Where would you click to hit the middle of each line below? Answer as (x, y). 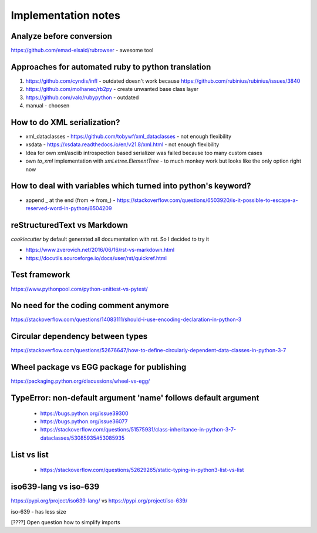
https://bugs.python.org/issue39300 (84, 413)
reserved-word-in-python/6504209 (69, 208)
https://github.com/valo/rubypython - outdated (82, 97)
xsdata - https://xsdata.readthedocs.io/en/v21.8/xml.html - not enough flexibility (122, 144)
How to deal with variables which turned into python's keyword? (131, 186)
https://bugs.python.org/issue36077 (84, 421)
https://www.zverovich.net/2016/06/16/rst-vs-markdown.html (100, 250)
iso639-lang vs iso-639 (55, 487)
